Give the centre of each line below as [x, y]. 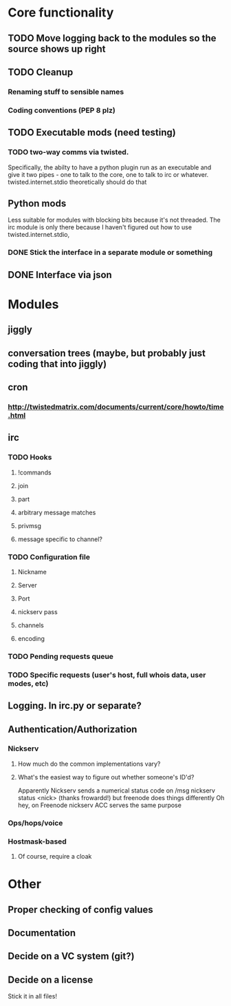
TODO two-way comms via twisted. [68, 152]
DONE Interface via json [60, 274]
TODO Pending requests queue [61, 656]
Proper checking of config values [80, 909]
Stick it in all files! [33, 996]
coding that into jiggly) [57, 364]
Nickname [32, 572]
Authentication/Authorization [73, 729]
